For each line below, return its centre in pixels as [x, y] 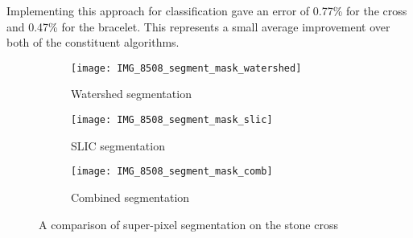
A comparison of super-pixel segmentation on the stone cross [188, 224]
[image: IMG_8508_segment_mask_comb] [172, 172]
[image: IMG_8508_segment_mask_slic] [172, 120]
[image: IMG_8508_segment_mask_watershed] [186, 68]
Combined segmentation [130, 197]
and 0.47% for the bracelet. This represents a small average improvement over [198, 26]
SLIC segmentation [118, 145]
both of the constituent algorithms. [93, 42]
